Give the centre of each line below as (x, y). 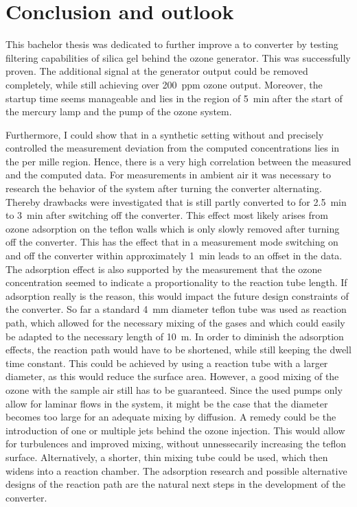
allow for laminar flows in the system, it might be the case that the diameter (167, 403)
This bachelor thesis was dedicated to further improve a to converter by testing (172, 44)
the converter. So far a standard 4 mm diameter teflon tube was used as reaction (176, 309)
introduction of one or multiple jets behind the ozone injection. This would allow (175, 430)
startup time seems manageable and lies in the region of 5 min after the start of (174, 98)
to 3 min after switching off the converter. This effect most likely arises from (167, 215)
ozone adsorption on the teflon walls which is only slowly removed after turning (173, 228)
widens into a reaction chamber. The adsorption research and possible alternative (176, 470)
